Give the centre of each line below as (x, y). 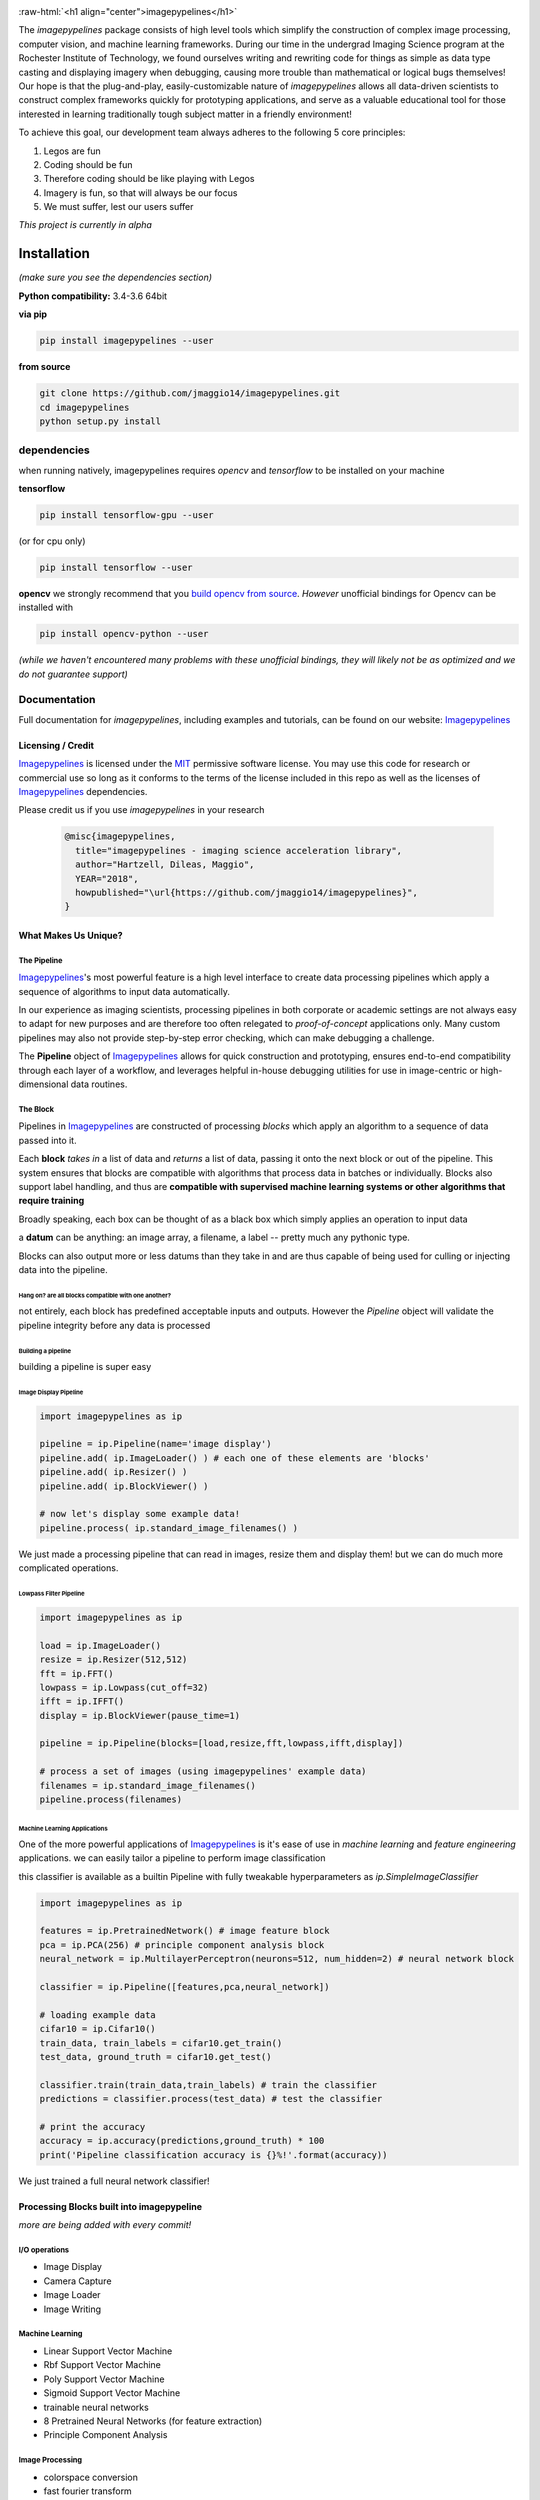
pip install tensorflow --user (116, 567)
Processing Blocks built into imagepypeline (110, 2206)
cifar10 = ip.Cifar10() (98, 2029)
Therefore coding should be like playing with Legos (149, 179)
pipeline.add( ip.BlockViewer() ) (124, 1486)
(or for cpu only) (52, 541)
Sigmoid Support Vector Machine (112, 2393)
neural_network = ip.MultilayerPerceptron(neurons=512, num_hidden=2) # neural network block (277, 1959)
